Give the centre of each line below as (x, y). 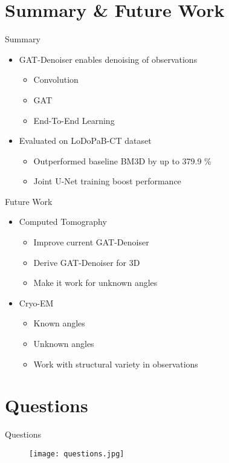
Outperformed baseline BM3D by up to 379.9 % (122, 160)
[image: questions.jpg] (77, 454)
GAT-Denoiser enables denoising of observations (108, 59)
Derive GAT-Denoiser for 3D (87, 262)
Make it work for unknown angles (95, 283)
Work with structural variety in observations (116, 364)
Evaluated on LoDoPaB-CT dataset (85, 141)
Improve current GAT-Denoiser (91, 242)
